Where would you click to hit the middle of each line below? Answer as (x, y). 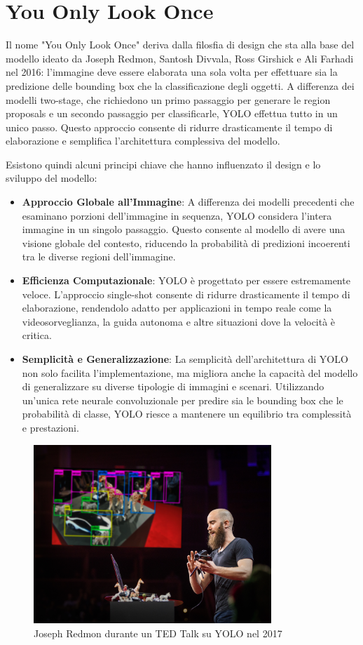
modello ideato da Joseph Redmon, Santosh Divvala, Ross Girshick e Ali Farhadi (180, 58)
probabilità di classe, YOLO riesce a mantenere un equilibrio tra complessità (187, 414)
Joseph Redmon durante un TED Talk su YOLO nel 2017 (158, 633)
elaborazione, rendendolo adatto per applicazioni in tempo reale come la (177, 308)
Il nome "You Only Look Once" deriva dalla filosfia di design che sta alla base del (180, 45)
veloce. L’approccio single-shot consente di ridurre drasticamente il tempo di (186, 294)
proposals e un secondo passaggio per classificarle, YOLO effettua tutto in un (172, 113)
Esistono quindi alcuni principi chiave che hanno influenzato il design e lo (163, 164)
